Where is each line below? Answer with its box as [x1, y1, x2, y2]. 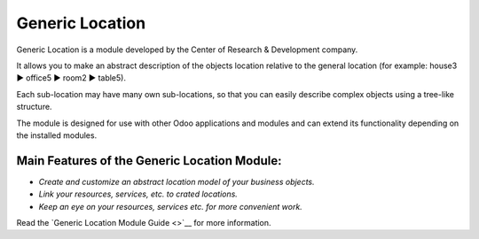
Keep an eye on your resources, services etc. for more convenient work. [38, 201, 303, 212]
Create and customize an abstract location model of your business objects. [38, 176, 315, 187]
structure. [16, 102, 52, 112]
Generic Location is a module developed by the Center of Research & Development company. [16, 44, 358, 55]
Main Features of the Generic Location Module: [16, 153, 282, 168]
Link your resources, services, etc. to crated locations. [38, 189, 239, 199]
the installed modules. [16, 129, 98, 141]
